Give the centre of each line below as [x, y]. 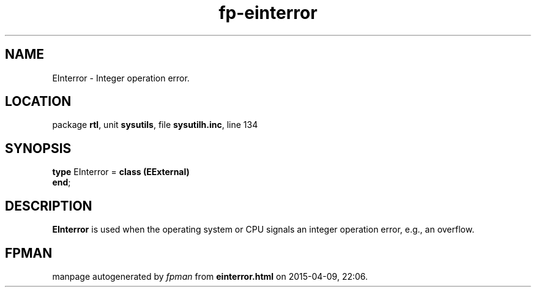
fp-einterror [268, 13]
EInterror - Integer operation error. [121, 78]
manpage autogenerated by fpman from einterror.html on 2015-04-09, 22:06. [210, 276]
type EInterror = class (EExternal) [121, 172]
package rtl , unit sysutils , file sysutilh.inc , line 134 [155, 125]
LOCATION [38, 102]
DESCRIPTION [49, 206]
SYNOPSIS [38, 148]
